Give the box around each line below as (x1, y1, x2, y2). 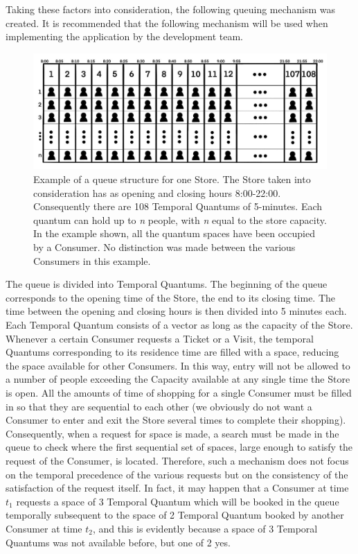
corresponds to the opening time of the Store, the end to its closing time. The (6, 290, 336, 304)
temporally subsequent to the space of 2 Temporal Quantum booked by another (6, 508, 344, 522)
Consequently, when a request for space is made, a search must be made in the (6, 426, 339, 440)
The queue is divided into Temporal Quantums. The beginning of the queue (6, 277, 328, 291)
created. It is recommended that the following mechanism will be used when (6, 15, 328, 30)
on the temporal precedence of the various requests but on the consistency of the (6, 467, 348, 481)
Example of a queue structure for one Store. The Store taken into (33, 172, 311, 187)
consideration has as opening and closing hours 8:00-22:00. (33, 185, 281, 200)
